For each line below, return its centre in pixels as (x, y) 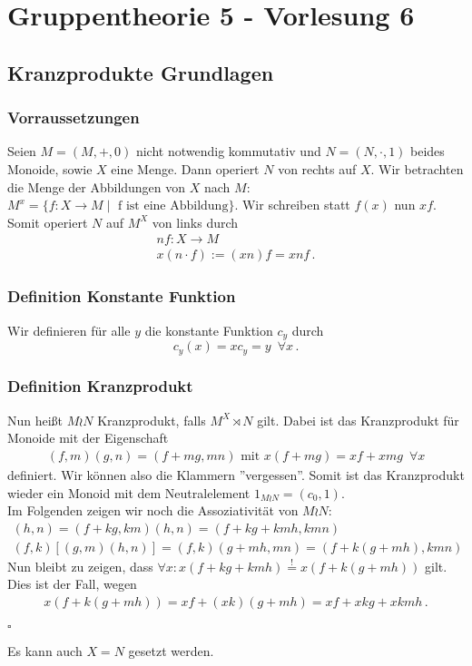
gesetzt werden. (171, 651)
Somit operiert (48, 222)
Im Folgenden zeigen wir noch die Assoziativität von (153, 510)
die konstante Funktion (209, 330)
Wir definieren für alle (69, 330)
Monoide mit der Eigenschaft (88, 438)
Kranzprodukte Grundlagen (141, 72)
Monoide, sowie (50, 168)
